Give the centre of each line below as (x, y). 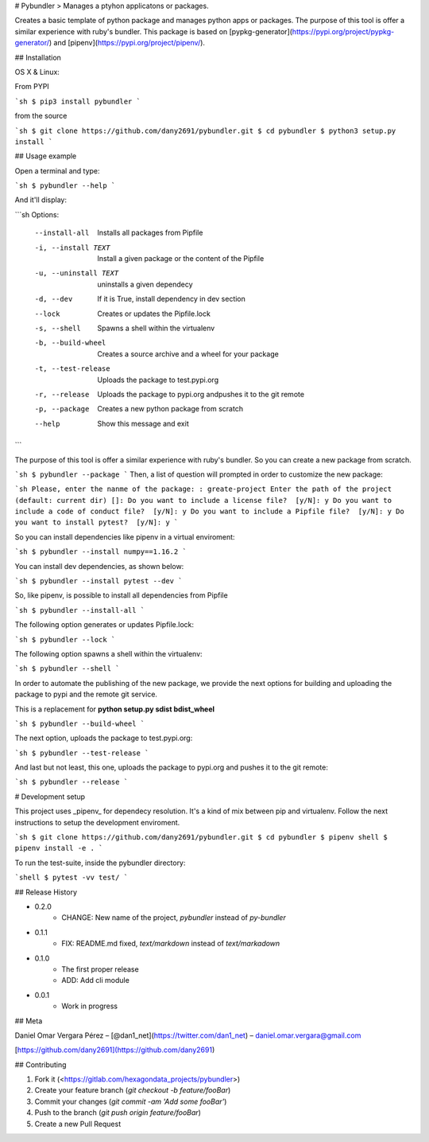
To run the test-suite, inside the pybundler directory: (100, 863)
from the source (41, 116)
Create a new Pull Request (78, 1124)
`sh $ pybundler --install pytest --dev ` (99, 581)
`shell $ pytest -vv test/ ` (71, 878)
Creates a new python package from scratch (170, 409)
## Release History (46, 892)
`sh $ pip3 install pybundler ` (77, 101)
